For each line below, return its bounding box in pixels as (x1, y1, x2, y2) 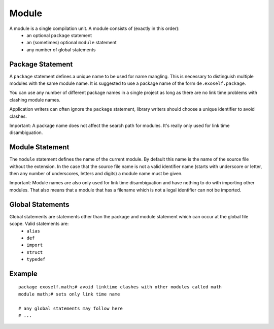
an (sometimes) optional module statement (26, 40, 117, 46)
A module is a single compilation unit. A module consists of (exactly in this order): (9, 25, 180, 31)
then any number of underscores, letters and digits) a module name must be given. (9, 171, 183, 177)
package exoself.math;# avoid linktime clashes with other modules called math (18, 284, 222, 290)
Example (9, 269, 38, 278)
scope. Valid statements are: (9, 221, 69, 227)
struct (26, 249, 43, 255)
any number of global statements (26, 46, 96, 53)
